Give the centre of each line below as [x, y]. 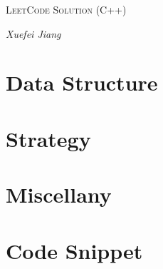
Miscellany [59, 194]
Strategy [48, 138]
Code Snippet [74, 250]
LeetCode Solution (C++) [66, 9]
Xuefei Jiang [33, 33]
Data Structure [82, 82]
